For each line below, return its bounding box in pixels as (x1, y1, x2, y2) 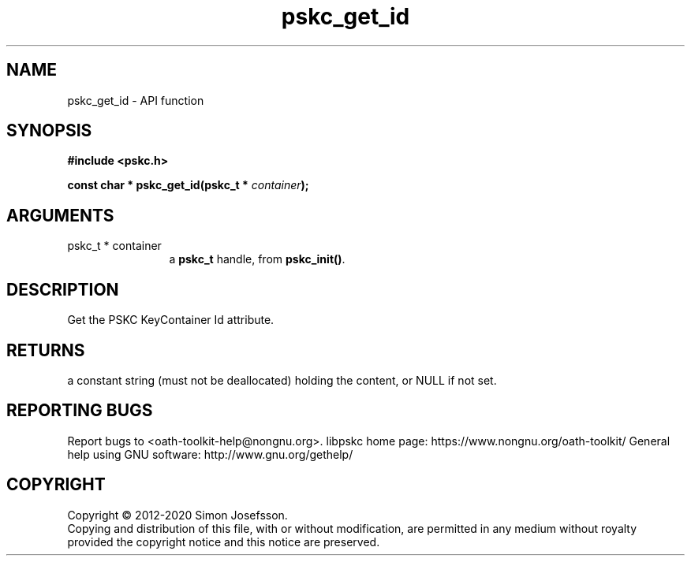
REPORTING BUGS (6, 400, 153, 421)
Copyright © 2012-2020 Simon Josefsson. (67, 508, 288, 522)
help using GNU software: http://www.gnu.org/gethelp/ (67, 447, 353, 461)
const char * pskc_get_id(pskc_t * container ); (67, 178, 309, 192)
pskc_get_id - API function (67, 93, 204, 107)
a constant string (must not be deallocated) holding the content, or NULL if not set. (67, 373, 497, 387)
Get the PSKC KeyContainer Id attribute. (67, 313, 275, 327)
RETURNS (6, 340, 85, 360)
